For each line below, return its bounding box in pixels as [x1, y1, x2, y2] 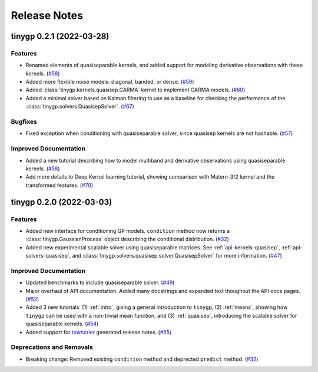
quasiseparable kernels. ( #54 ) [25, 320, 99, 327]
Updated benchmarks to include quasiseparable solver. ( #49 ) [25, 279, 175, 286]
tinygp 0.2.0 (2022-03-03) [11, 197, 112, 207]
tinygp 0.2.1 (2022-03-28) [11, 31, 110, 41]
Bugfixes [11, 118, 38, 126]
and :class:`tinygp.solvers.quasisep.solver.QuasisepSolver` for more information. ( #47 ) [72, 252, 282, 259]
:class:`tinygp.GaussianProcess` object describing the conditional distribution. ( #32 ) [25, 236, 230, 243]
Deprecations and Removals [11, 343, 94, 351]
